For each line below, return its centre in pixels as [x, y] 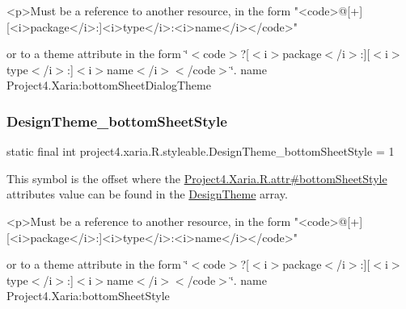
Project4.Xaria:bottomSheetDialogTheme [109, 85]
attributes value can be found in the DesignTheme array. [147, 194]
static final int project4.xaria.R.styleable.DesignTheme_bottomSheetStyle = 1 [201, 151]
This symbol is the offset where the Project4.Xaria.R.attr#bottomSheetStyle [197, 178]
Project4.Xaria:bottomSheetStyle [88, 296]
